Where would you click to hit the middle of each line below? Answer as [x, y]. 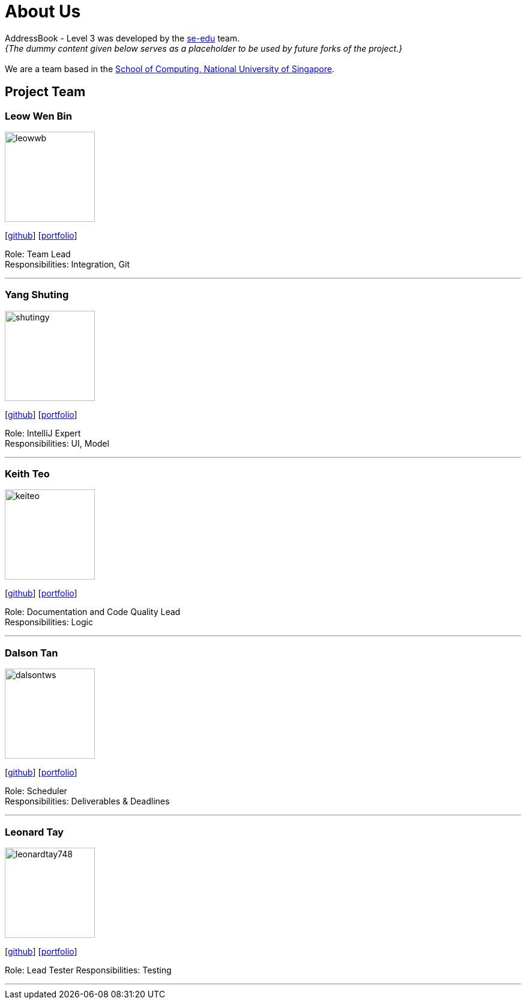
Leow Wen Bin [38, 116]
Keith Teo [27, 474]
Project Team [45, 92]
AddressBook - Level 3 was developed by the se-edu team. [122, 38]
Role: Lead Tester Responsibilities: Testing [88, 970]
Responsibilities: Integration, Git [67, 264]
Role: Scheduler [36, 791]
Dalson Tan [32, 653]
